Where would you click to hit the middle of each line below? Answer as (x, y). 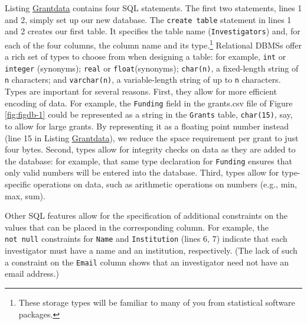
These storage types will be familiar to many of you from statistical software (157, 302)
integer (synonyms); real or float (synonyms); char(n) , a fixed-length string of (152, 68)
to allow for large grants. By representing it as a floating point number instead (147, 126)
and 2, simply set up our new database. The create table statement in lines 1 (148, 19)
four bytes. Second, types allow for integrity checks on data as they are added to (150, 149)
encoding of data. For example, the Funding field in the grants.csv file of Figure (149, 103)
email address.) (32, 273)
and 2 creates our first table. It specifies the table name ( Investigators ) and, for (153, 31)
